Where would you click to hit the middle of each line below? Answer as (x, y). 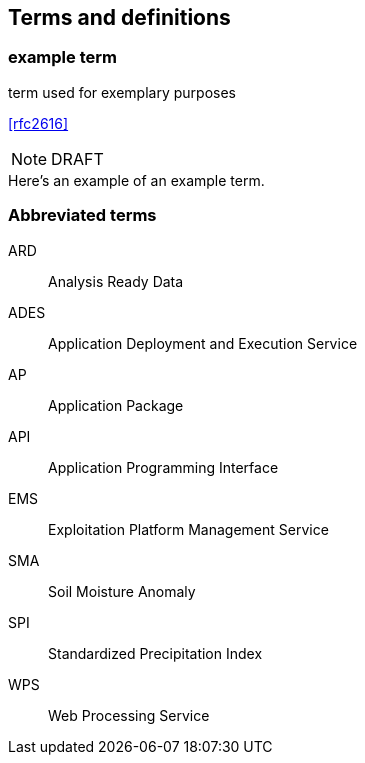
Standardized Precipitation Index (155, 653)
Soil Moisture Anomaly (122, 591)
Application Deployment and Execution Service (203, 343)
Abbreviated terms (82, 215)
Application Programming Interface (163, 467)
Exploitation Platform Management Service (188, 529)
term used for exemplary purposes (122, 92)
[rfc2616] (38, 123)
